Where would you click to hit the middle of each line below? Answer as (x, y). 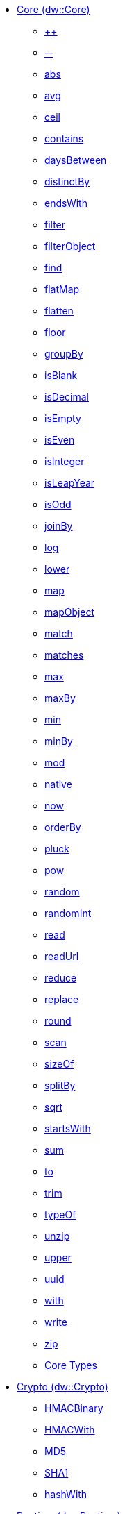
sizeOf (59, 1064)
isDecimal (67, 397)
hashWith (66, 1494)
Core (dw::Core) (53, 9)
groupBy (64, 354)
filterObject (70, 246)
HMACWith (70, 1430)
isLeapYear (70, 483)
